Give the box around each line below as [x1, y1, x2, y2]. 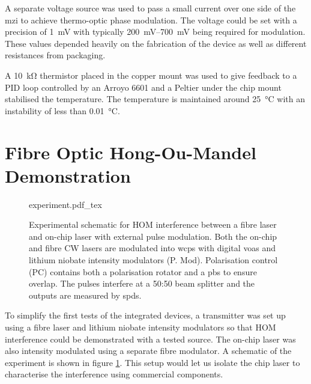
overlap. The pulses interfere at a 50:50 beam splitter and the [29, 277, 255, 290]
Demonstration [5, 163, 131, 187]
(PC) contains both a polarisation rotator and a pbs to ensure [29, 265, 257, 278]
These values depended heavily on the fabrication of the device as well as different [5, 37, 307, 49]
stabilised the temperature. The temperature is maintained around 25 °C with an [5, 93, 305, 105]
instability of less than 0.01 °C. [5, 104, 120, 117]
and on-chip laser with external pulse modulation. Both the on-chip [29, 230, 277, 242]
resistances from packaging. [5, 49, 106, 61]
